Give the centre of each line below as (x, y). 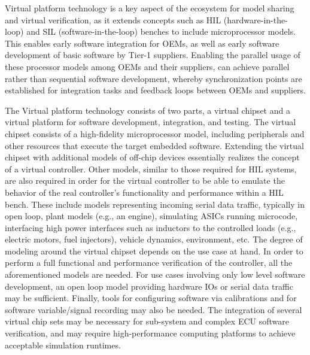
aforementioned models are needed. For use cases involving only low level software (155, 274)
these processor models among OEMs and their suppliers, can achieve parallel (147, 66)
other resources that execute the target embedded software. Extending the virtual (154, 145)
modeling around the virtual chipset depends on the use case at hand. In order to (154, 251)
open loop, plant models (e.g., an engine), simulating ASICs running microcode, (151, 216)
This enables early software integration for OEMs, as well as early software (142, 43)
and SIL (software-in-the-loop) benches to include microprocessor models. (161, 31)
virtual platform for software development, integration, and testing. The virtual (151, 122)
